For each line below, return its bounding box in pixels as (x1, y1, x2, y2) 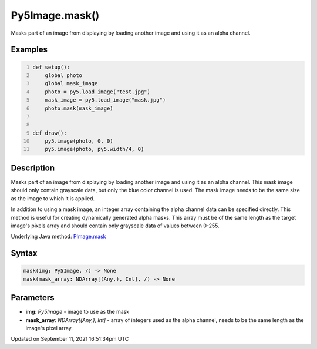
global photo (45, 72, 82, 79)
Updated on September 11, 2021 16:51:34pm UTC (11, 335, 129, 343)
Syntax (11, 249, 38, 259)
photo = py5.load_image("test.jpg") (45, 88, 151, 95)
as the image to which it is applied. (11, 194, 95, 202)
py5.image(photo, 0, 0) (45, 138, 114, 145)
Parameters (11, 293, 55, 303)
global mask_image (45, 80, 98, 87)
